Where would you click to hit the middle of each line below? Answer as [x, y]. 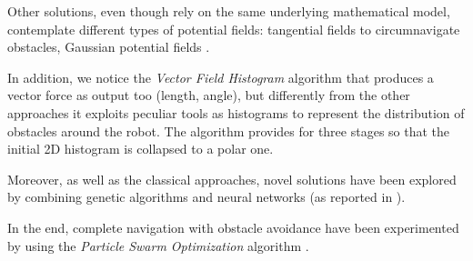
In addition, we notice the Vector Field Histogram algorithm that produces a [221, 77]
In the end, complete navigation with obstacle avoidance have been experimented [233, 227]
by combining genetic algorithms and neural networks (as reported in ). [206, 197]
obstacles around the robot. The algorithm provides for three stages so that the [229, 130]
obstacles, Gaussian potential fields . [109, 47]
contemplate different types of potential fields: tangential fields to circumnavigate [234, 29]
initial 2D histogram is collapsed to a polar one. [141, 149]
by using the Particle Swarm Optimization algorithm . [158, 245]
